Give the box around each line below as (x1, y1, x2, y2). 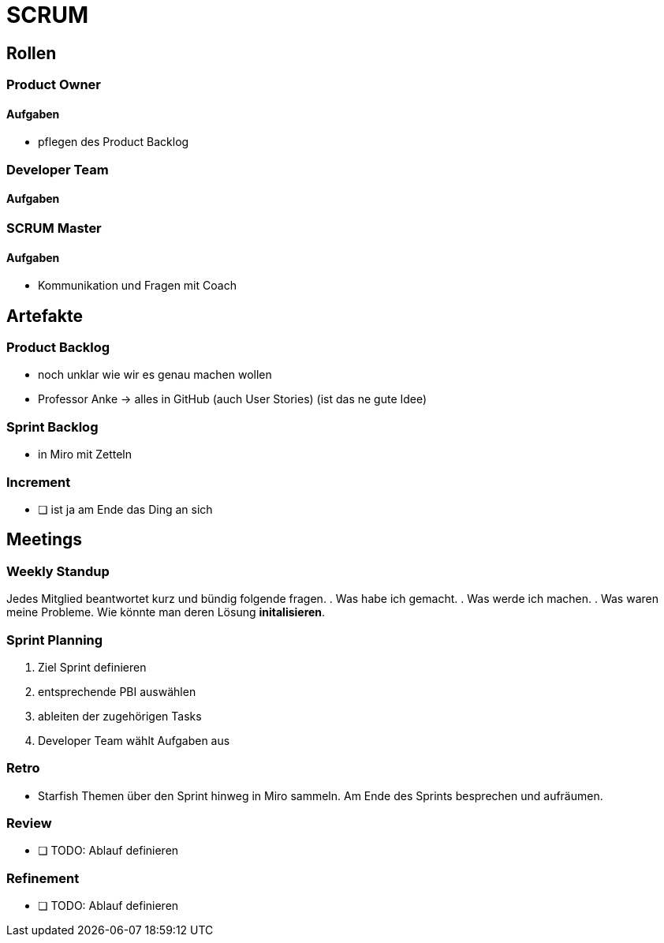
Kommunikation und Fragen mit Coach (38, 279, 237, 293)
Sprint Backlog (6, 418, 99, 435)
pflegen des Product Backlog (38, 135, 189, 149)
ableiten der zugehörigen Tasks (38, 709, 202, 723)
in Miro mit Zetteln (38, 447, 132, 462)
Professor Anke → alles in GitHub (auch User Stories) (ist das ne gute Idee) (38, 392, 427, 406)
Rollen (6, 43, 57, 63)
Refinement (6, 870, 80, 886)
